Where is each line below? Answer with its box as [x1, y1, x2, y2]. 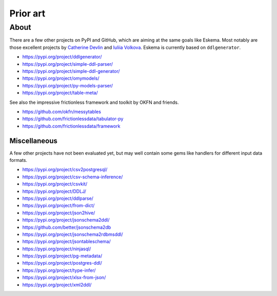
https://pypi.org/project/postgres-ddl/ [22, 260, 102, 266]
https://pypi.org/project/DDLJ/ [22, 188, 87, 194]
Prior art [9, 8, 46, 19]
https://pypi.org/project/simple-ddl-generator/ [22, 68, 120, 74]
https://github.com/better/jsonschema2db [22, 224, 111, 230]
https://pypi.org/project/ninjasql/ [22, 246, 91, 252]
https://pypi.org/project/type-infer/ [22, 267, 96, 273]
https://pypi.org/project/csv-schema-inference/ [22, 174, 123, 180]
